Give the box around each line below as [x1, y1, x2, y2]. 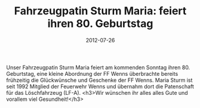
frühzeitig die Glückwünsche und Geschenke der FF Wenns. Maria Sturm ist [6, 76, 193, 84]
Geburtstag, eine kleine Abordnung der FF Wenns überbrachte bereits [6, 70, 179, 77]
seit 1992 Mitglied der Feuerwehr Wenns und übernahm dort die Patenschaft [6, 82, 194, 90]
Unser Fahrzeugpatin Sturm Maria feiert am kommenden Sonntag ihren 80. [6, 64, 190, 71]
